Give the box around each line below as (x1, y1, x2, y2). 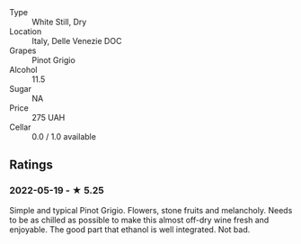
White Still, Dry (31, 16, 87, 27)
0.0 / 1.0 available (31, 131, 97, 141)
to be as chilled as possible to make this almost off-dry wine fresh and (9, 214, 270, 225)
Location (9, 26, 42, 37)
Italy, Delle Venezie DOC (31, 36, 122, 46)
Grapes (9, 45, 37, 56)
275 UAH (31, 113, 66, 122)
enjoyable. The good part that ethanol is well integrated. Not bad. (9, 223, 251, 235)
